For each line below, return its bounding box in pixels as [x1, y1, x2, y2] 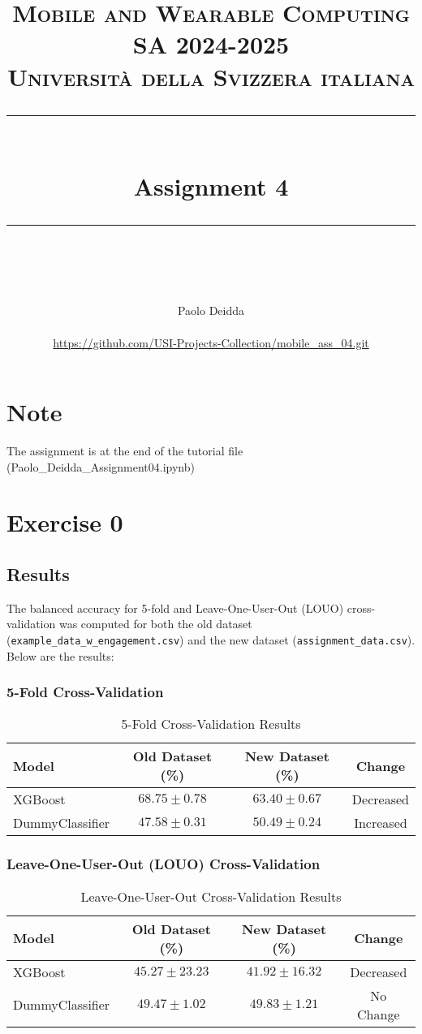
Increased [354, 813, 407, 833]
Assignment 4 [133, 169, 289, 202]
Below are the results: [6, 647, 114, 664]
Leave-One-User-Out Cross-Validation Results [80, 886, 342, 906]
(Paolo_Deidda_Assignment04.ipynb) [6, 458, 195, 475]
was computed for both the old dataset [58, 615, 252, 632]
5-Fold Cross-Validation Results [121, 714, 301, 734]
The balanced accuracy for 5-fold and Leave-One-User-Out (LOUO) [6, 599, 344, 616]
